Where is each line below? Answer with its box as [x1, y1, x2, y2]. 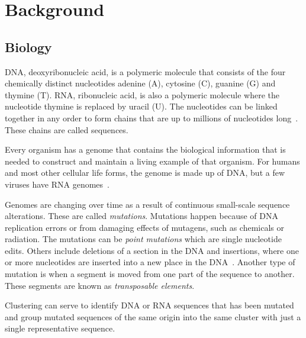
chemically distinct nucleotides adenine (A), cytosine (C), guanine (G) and [5, 77, 276, 89]
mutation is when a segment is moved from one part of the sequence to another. [5, 268, 295, 280]
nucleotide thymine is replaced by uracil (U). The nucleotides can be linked [5, 100, 278, 112]
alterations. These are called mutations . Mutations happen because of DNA [5, 210, 278, 222]
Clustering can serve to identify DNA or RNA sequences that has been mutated [5, 299, 294, 311]
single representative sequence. [5, 322, 115, 334]
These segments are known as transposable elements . [5, 279, 195, 291]
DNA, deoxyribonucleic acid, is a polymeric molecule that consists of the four [5, 65, 286, 78]
